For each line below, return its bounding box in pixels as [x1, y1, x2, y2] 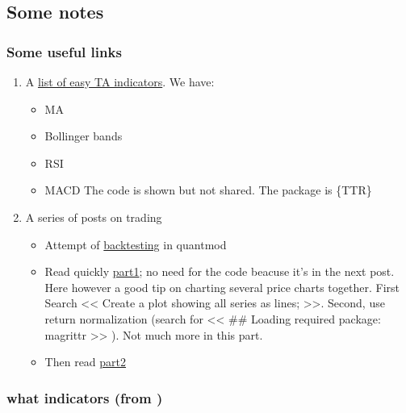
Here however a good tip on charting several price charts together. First [44, 278, 400, 295]
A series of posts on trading [25, 208, 162, 225]
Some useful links [6, 41, 122, 61]
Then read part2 [44, 353, 127, 370]
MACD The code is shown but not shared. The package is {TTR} [44, 181, 372, 198]
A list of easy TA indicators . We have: [25, 73, 215, 90]
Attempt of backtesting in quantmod [44, 236, 227, 252]
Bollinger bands [44, 127, 123, 144]
